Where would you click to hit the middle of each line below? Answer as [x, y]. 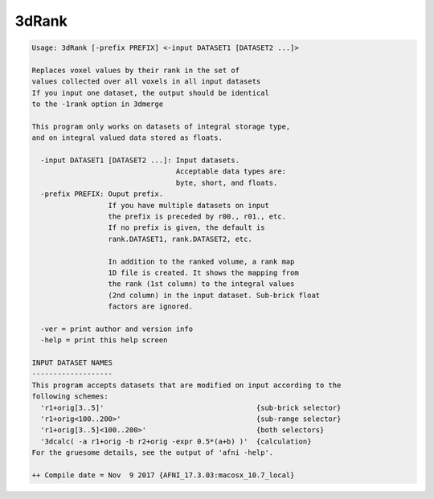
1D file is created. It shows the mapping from [203, 272]
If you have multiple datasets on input [188, 205]
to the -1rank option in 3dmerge [98, 104]
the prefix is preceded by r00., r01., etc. [197, 217]
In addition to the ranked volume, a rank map [201, 262]
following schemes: [70, 397]
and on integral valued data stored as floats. [127, 138]
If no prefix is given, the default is [186, 228]
